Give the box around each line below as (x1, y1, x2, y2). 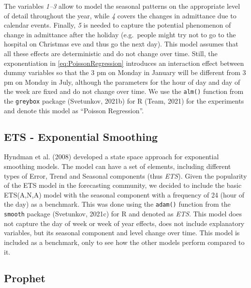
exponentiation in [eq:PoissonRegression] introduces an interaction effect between (4, 58, 244, 68)
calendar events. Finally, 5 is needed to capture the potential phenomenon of (4, 20, 231, 30)
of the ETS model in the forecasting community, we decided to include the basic (4, 180, 242, 190)
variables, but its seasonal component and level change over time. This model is (4, 227, 240, 238)
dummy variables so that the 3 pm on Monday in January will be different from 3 (4, 67, 246, 77)
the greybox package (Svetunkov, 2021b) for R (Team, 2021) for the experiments (4, 96, 244, 106)
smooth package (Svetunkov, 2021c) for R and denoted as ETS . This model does (4, 209, 242, 219)
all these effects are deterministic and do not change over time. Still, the (4, 48, 218, 58)
